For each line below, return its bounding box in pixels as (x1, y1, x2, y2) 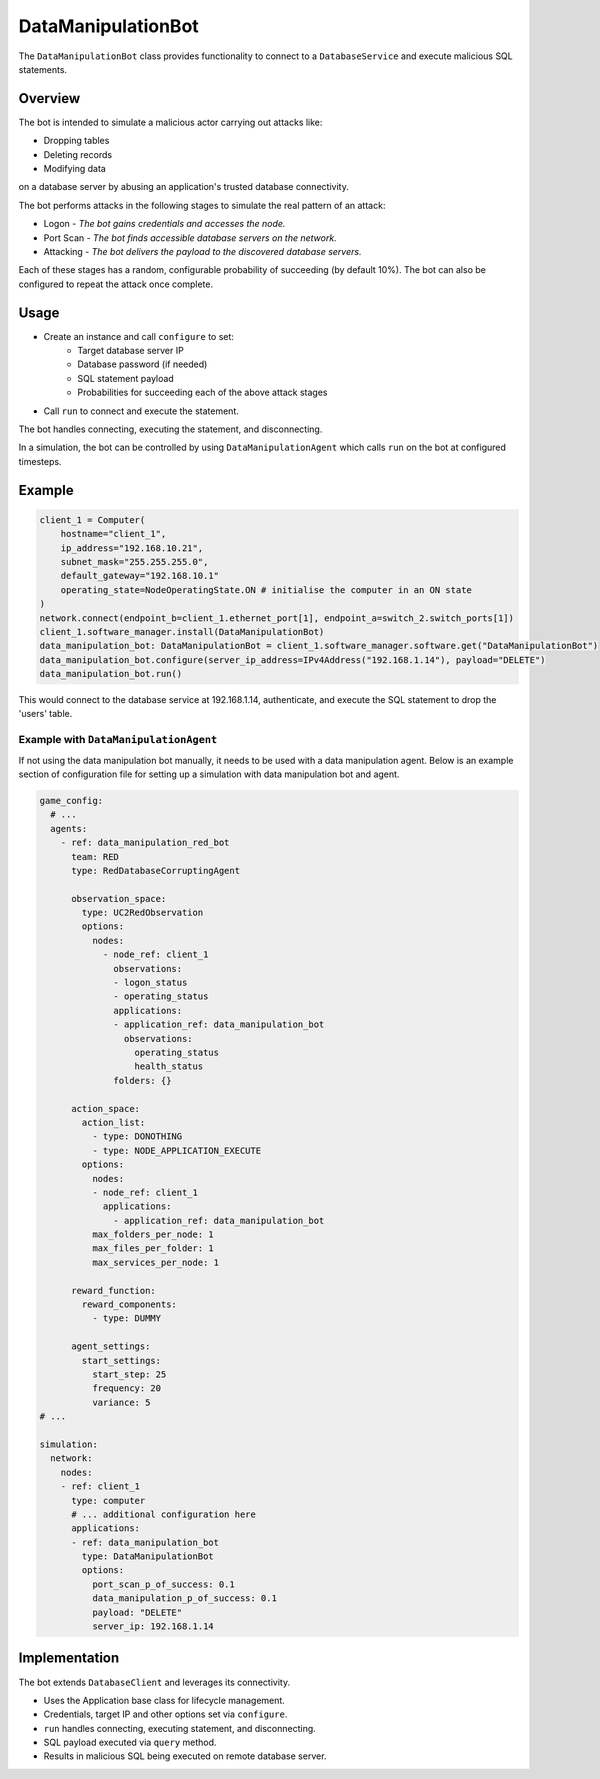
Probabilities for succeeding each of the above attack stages (77, 386, 328, 399)
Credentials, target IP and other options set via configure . (43, 1708, 288, 1720)
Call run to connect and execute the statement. (43, 405, 240, 417)
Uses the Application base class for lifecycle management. (43, 1694, 285, 1706)
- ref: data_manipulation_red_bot (60, 837, 230, 849)
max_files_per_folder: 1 (91, 1243, 214, 1254)
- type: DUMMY (91, 1313, 162, 1324)
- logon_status (113, 977, 188, 989)
